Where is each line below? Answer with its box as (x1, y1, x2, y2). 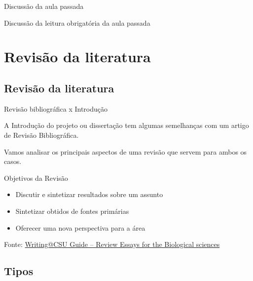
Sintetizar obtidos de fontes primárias (15, 205, 129, 216)
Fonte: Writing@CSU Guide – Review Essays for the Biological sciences (4, 239, 220, 249)
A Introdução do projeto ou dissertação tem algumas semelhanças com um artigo (4, 120, 249, 130)
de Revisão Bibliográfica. (4, 129, 79, 140)
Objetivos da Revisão (4, 172, 68, 183)
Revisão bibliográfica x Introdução (4, 103, 108, 114)
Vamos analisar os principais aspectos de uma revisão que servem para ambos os (4, 146, 247, 157)
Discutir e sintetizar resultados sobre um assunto (15, 189, 163, 200)
